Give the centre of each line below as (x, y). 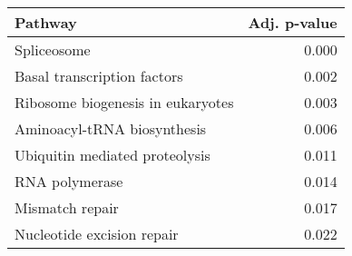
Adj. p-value (293, 22)
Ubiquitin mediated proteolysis (112, 155)
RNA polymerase (69, 181)
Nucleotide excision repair (97, 234)
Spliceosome (53, 49)
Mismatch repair (67, 207)
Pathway (46, 22)
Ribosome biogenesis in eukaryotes (124, 102)
